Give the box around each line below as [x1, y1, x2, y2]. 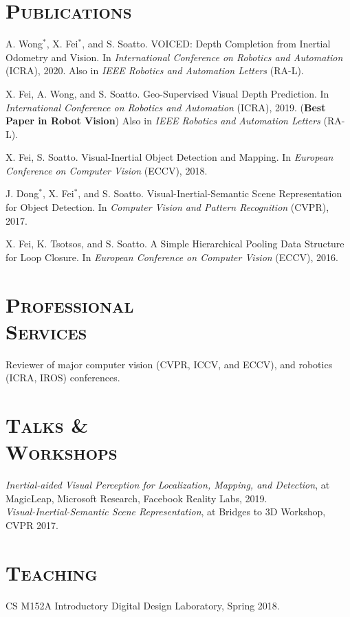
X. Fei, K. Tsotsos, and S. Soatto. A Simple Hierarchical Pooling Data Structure [6, 236, 344, 251]
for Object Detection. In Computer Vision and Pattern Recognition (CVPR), [6, 200, 329, 214]
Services [6, 317, 87, 345]
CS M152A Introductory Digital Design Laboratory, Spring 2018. [6, 598, 280, 612]
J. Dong [6, 186, 39, 201]
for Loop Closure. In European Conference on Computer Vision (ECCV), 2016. [6, 249, 338, 264]
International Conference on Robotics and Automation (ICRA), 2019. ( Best [6, 100, 326, 114]
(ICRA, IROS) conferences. [6, 370, 120, 385]
